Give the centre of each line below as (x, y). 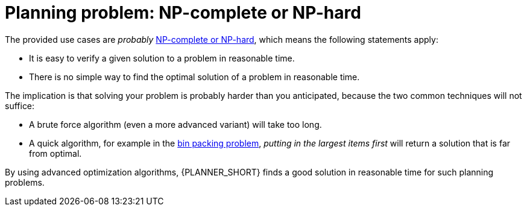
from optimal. (55, 153)
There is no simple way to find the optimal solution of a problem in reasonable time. (194, 77)
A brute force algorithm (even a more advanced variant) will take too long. (175, 124)
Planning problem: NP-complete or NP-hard (183, 13)
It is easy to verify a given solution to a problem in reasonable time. (162, 58)
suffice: (20, 105)
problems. (25, 182)
